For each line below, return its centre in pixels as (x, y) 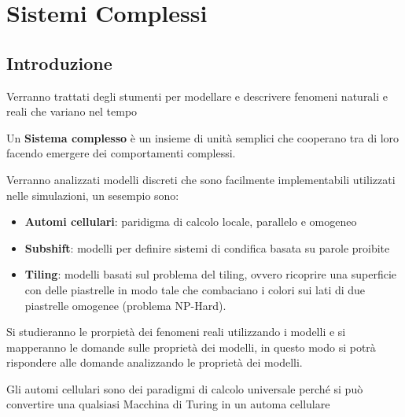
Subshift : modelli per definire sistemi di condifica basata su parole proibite (207, 247)
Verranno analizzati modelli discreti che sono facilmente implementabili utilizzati (201, 179)
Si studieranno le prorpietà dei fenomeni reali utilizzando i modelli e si (176, 332)
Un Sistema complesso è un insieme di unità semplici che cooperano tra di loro (203, 137)
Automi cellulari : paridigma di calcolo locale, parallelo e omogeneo (191, 221)
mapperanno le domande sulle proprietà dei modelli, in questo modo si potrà (191, 347)
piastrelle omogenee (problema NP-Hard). (125, 305)
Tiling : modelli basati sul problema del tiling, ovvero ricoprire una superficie (211, 274)
